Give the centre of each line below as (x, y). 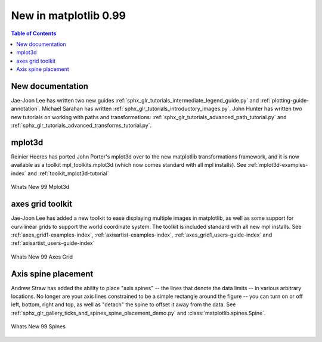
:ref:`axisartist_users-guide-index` (53, 243)
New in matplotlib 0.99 (69, 15)
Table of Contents (34, 33)
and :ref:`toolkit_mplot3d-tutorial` (69, 173)
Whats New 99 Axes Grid (42, 257)
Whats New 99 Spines (38, 327)
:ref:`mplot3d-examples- (278, 165)
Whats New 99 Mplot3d (40, 187)
